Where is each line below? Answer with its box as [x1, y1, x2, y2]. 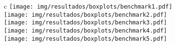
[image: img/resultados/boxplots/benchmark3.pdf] [4, 19, 167, 26]
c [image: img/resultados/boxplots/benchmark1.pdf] [4, 1, 173, 11]
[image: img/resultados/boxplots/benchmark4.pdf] [4, 27, 167, 34]
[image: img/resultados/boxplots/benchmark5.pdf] [4, 35, 167, 42]
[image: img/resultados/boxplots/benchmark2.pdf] [4, 11, 167, 18]
